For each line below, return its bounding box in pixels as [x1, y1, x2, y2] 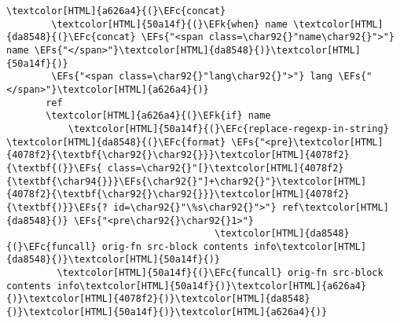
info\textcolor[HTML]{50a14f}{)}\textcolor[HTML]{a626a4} [57, 280, 367, 292]
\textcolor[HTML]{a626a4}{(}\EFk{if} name [46, 110, 271, 122]
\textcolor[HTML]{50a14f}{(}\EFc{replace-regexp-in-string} [68, 123, 389, 134]
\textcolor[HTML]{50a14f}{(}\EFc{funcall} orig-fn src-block [57, 267, 383, 279]
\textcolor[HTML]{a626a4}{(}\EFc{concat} [6, 6, 226, 17]
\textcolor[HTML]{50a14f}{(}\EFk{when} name [51, 18, 288, 30]
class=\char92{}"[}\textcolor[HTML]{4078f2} [107, 162, 344, 174]
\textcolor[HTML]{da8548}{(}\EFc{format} [6, 136, 226, 148]
